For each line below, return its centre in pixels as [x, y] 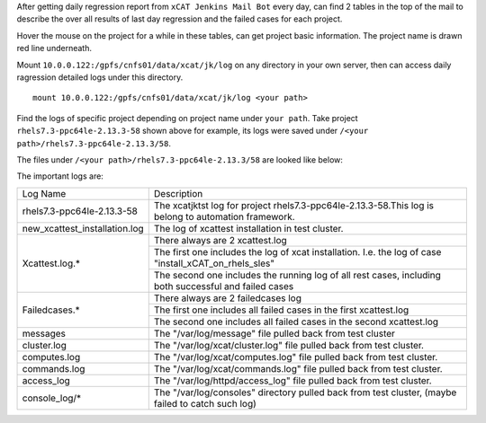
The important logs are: [60, 176]
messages [44, 333]
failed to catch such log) [205, 403]
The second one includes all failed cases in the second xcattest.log [296, 322]
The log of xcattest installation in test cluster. [248, 228]
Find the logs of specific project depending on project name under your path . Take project [188, 118]
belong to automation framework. [225, 216]
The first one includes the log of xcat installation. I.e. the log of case [297, 251]
